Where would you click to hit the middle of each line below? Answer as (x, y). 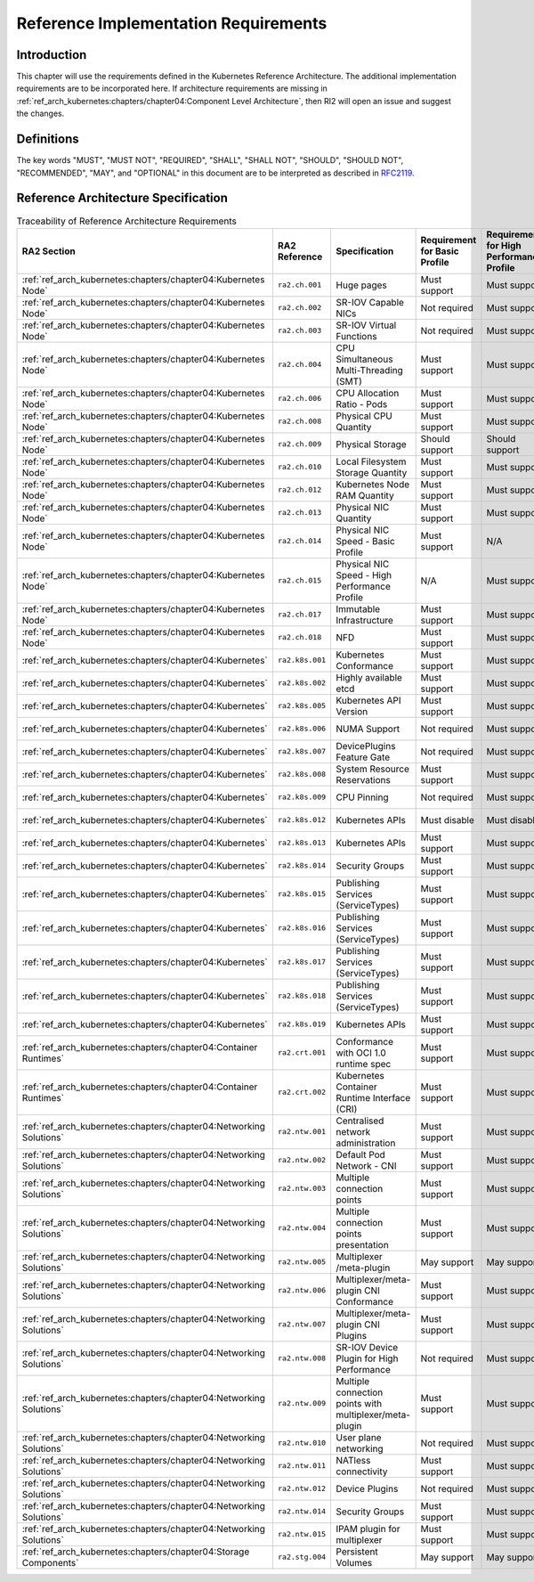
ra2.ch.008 (299, 422)
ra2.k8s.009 (302, 797)
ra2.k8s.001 (302, 661)
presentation (362, 1244)
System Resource (372, 769)
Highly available (369, 677)
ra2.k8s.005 (302, 706)
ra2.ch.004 (299, 365)
